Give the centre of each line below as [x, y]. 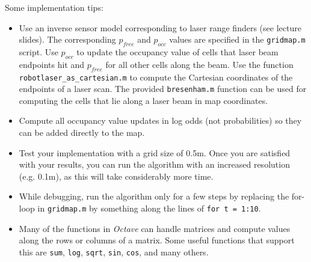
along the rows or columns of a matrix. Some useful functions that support [157, 240]
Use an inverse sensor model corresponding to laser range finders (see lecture [160, 27]
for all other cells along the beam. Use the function [199, 64]
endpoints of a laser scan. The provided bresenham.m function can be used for [163, 89]
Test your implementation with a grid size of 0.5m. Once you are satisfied [155, 152]
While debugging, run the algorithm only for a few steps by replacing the [154, 196]
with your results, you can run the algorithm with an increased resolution [154, 164]
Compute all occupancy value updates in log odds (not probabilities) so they [160, 120]
